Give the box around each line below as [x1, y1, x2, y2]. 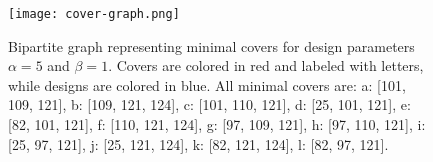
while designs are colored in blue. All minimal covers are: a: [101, [8, 74, 406, 95]
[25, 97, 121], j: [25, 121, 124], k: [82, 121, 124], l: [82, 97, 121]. [8, 133, 389, 154]
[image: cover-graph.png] [8, 7, 180, 21]
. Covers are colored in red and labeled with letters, [108, 55, 424, 76]
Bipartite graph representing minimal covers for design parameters [8, 35, 415, 56]
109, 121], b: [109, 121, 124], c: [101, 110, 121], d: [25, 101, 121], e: [8, 94, 411, 115]
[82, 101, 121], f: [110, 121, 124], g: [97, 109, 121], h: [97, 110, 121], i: [8, 114, 426, 135]
